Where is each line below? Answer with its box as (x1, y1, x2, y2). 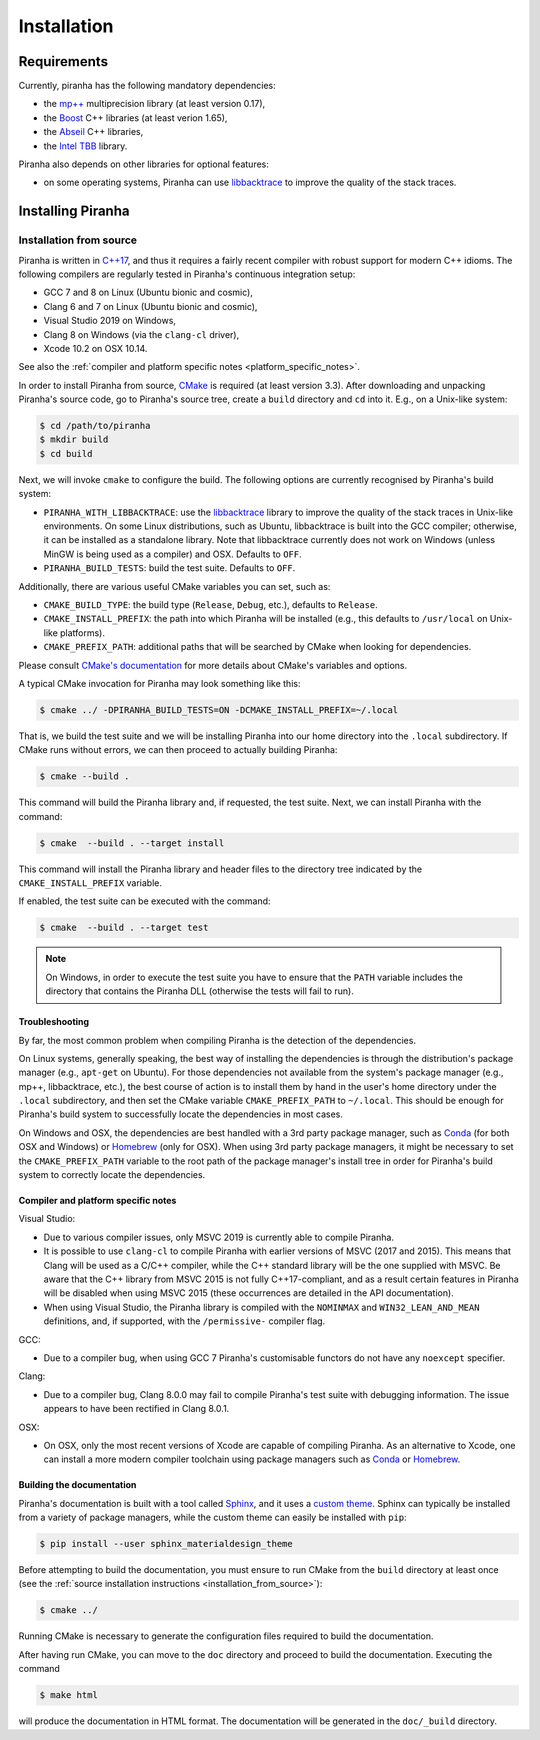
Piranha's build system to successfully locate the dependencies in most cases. (18, 1108, 344, 1120)
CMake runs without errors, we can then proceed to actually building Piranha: (18, 744, 338, 756)
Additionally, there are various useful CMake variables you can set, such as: (18, 580, 331, 592)
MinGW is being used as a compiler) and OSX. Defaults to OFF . (43, 548, 302, 560)
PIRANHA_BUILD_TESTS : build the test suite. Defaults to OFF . (43, 562, 296, 574)
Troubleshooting (18, 1016, 90, 1028)
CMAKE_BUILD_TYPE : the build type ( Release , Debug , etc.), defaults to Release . (43, 598, 379, 610)
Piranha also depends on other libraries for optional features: (18, 158, 270, 170)
